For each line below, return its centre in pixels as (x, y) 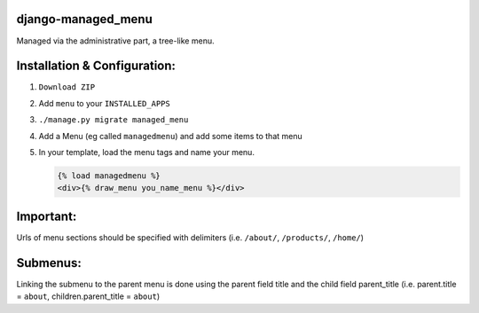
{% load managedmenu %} (109, 176)
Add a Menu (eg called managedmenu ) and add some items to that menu (170, 136)
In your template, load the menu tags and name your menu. (146, 152)
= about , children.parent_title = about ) (88, 296)
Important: (47, 216)
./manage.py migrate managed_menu (114, 120)
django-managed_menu (84, 19)
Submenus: (49, 263)
